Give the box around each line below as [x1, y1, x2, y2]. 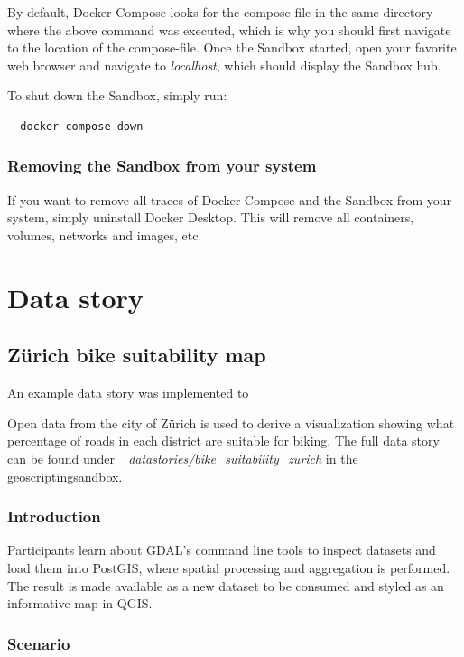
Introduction [7, 505, 101, 528]
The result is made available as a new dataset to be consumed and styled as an [7, 576, 444, 595]
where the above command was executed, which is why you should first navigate [7, 20, 451, 39]
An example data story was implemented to [7, 383, 249, 402]
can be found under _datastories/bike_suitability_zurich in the [7, 448, 358, 467]
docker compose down [20, 119, 144, 133]
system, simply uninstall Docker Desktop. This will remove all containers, [7, 208, 414, 227]
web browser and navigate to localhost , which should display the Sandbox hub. [7, 55, 441, 74]
